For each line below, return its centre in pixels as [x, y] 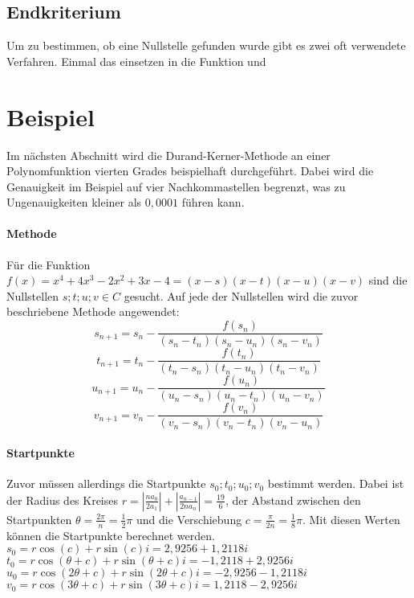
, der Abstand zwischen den [293, 500]
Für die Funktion [49, 264]
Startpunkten [39, 519]
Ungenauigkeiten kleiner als [74, 202]
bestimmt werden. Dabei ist [336, 483]
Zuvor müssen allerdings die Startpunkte [106, 483]
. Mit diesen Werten [351, 519]
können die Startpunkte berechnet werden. [111, 535]
